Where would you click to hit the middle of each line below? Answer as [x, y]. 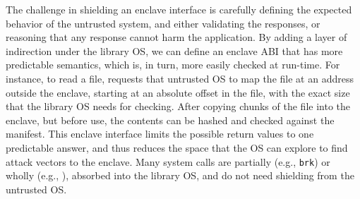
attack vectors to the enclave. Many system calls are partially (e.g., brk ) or [168, 161]
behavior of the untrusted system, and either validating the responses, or [163, 23]
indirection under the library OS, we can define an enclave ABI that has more [174, 50]
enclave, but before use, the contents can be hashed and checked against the [170, 120]
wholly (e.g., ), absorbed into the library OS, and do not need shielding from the [180, 175]
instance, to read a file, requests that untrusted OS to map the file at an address [180, 78]
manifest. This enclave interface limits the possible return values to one [160, 134]
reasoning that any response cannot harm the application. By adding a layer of [176, 37]
